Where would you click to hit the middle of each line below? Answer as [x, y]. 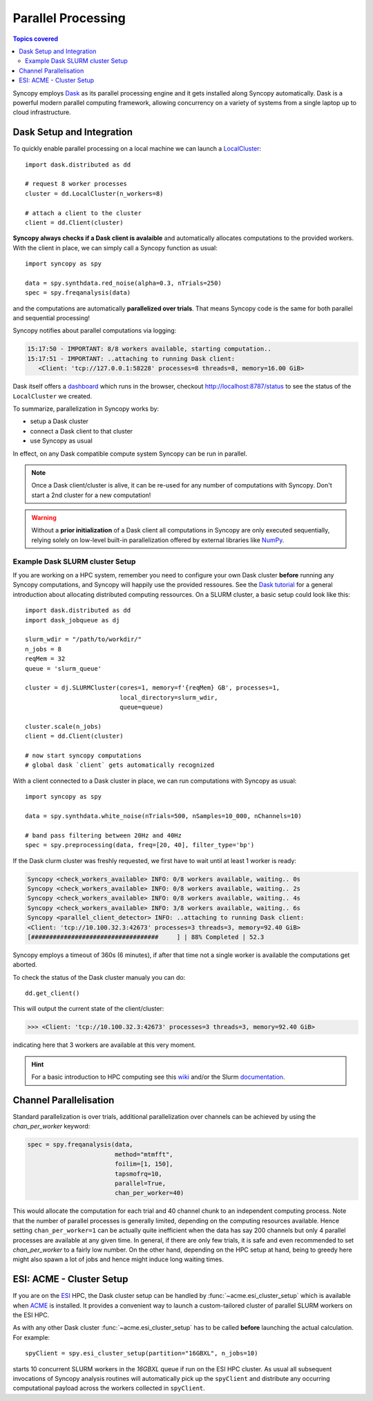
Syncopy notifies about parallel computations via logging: [95, 331]
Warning [44, 518]
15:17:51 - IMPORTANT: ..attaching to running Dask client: [131, 359]
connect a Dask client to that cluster [82, 431]
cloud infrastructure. [42, 112]
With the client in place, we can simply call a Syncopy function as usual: [115, 248]
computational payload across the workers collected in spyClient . [109, 1388]
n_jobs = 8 [44, 649]
